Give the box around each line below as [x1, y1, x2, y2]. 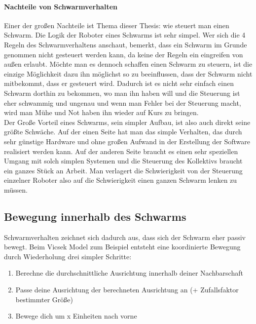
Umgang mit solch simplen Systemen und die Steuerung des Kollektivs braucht [4, 156, 243, 166]
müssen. [4, 184, 28, 195]
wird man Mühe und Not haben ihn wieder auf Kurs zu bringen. [4, 107, 199, 118]
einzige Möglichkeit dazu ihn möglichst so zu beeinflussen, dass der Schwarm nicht [4, 68, 253, 79]
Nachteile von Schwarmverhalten [4, 1, 117, 11]
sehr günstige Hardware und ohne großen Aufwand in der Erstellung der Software [4, 136, 250, 146]
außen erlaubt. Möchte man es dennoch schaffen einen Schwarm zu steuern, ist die [4, 59, 253, 69]
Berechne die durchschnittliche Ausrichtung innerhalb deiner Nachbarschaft [15, 268, 243, 278]
